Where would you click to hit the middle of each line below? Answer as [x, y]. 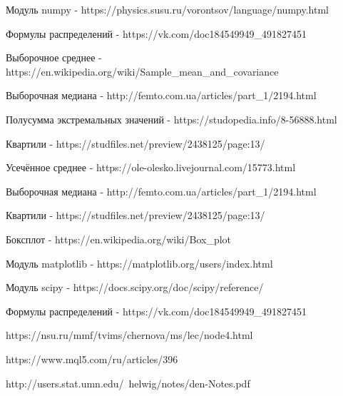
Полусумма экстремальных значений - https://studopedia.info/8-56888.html [171, 119]
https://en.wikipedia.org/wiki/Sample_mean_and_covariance [142, 71]
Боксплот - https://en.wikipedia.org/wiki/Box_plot [119, 239]
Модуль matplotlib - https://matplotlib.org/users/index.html [139, 263]
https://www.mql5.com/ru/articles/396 [92, 359]
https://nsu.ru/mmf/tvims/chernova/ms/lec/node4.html [129, 335]
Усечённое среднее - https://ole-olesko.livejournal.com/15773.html [151, 167]
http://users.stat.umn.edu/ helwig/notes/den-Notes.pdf [128, 383]
